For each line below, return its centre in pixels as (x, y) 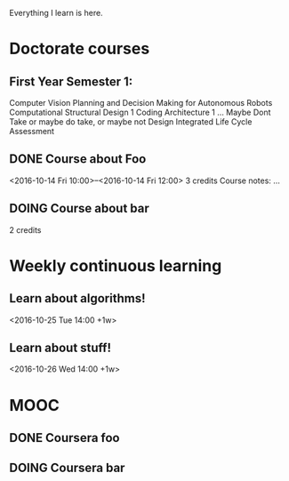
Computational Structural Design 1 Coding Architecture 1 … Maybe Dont (140, 112)
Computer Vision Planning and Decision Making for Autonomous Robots (141, 103)
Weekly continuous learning (116, 265)
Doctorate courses (80, 49)
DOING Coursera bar (67, 468)
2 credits (25, 229)
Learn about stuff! (60, 348)
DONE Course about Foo (78, 159)
